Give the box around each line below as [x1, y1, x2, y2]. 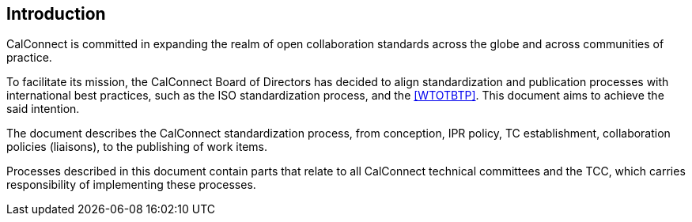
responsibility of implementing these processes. [6, 178, 256, 192]
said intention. [6, 102, 80, 116]
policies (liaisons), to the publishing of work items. [6, 140, 267, 154]
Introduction [6, 4, 106, 24]
